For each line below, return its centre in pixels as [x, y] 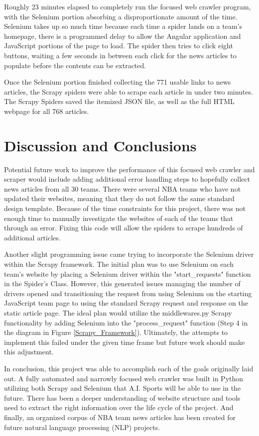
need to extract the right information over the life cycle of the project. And [119, 407]
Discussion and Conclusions [100, 145]
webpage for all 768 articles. [47, 111]
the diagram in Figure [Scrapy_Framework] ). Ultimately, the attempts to [116, 332]
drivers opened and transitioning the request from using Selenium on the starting [128, 293]
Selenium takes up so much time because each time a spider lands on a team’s [123, 26]
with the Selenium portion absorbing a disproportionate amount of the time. [121, 16]
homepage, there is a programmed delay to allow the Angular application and [123, 36]
